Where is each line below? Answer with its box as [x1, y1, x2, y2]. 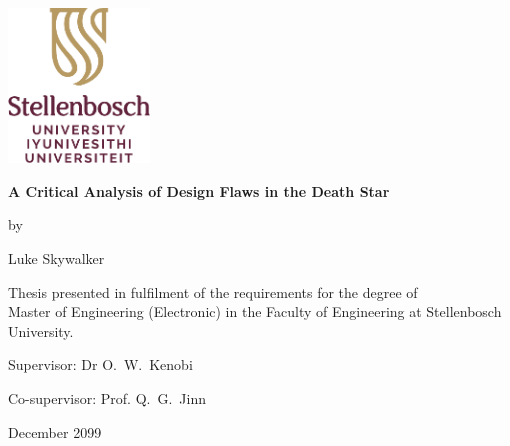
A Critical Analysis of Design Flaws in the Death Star [8, 180, 390, 201]
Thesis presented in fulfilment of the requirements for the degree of [8, 281, 418, 302]
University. [8, 320, 74, 341]
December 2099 [8, 421, 102, 442]
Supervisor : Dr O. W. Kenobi [8, 354, 193, 375]
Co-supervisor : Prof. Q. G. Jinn [8, 387, 206, 408]
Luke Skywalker [8, 247, 105, 268]
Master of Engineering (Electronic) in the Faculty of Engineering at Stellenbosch [8, 301, 502, 322]
